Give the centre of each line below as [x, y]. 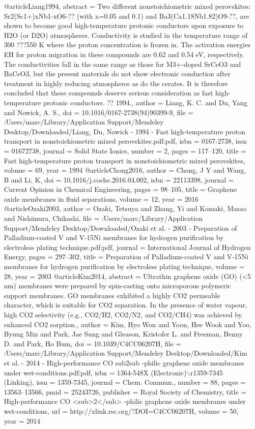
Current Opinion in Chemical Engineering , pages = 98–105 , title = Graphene [120, 189]
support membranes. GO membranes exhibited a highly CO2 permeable [112, 295]
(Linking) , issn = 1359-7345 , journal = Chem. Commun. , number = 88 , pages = [125, 382]
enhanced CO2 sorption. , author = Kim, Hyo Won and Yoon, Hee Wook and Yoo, [128, 324]
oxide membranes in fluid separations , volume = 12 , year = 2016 [101, 199]
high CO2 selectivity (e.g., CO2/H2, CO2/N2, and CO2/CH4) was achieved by [123, 314]
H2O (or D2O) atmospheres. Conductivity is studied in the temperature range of [126, 35]
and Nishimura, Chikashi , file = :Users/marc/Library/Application [103, 218]
